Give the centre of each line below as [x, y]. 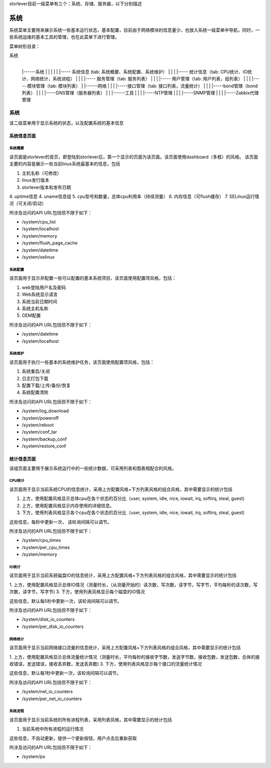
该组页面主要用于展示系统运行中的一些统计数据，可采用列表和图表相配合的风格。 [93, 468]
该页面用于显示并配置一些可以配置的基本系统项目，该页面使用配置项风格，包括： [93, 278]
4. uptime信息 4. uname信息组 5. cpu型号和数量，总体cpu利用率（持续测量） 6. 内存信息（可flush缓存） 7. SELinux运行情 [134, 196]
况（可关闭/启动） [28, 203]
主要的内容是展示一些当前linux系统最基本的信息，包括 [65, 164]
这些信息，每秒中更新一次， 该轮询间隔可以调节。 [60, 522]
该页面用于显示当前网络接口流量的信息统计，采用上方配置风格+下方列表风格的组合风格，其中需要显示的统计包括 [125, 647]
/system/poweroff [40, 418]
